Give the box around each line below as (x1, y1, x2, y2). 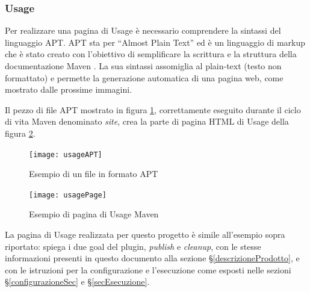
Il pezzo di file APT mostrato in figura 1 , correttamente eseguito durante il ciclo (5, 103, 301, 116)
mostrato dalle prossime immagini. (5, 83, 132, 96)
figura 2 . (5, 126, 36, 139)
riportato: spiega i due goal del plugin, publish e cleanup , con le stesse (5, 240, 261, 252)
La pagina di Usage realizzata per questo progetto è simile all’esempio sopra (5, 228, 285, 241)
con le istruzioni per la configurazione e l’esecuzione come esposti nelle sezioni (5, 263, 291, 276)
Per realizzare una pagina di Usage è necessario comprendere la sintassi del (5, 24, 281, 37)
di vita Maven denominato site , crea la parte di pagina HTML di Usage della (5, 115, 289, 128)
